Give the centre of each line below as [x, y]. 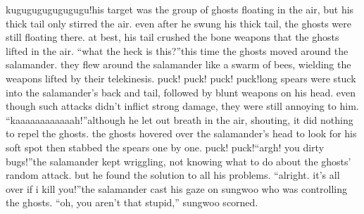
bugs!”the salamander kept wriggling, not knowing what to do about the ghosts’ [178, 161]
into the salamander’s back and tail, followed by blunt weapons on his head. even [181, 92]
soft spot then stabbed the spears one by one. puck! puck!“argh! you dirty [165, 147]
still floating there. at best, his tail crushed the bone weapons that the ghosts [172, 37]
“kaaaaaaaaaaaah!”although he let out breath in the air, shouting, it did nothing [180, 119]
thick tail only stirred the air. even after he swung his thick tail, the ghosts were [178, 23]
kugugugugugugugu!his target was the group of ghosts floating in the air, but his [180, 9]
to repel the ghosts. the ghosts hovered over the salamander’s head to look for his [181, 133]
